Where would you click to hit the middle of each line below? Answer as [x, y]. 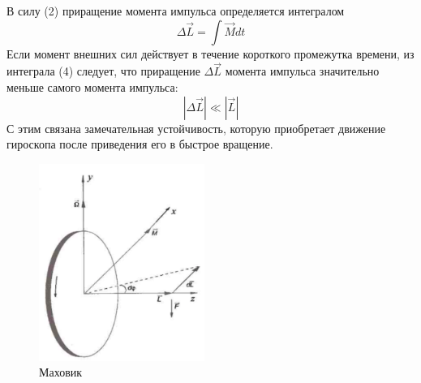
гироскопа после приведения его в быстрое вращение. [140, 144]
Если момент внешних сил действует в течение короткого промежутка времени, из [210, 53]
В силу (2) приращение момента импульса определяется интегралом [176, 11]
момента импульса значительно [302, 71]
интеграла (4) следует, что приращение [103, 71]
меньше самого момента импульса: [92, 87]
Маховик [61, 372]
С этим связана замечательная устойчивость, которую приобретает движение [196, 128]
